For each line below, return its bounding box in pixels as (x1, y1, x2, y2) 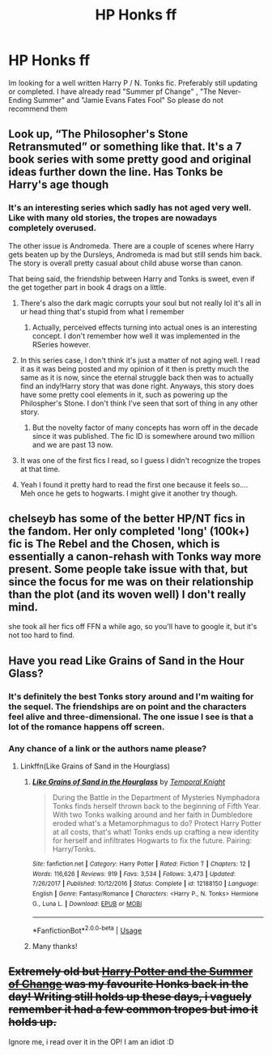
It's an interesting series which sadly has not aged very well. (8, 202, 252, 214)
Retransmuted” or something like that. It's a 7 (8, 140, 242, 154)
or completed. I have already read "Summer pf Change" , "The (8, 87, 217, 96)
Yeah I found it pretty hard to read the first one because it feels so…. (19, 479, 249, 489)
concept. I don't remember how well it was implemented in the (32, 330, 240, 341)
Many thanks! (32, 941, 79, 951)
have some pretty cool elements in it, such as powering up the (19, 389, 228, 399)
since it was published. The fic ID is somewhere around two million (32, 431, 255, 440)
